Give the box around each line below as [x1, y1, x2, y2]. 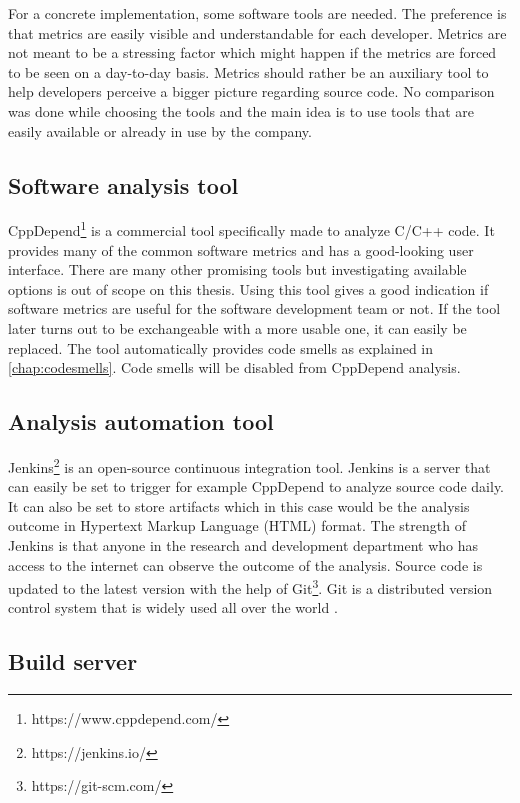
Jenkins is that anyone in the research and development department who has [8, 535, 478, 555]
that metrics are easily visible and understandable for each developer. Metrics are [8, 22, 507, 43]
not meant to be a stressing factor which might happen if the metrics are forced [8, 42, 497, 63]
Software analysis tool [8, 169, 239, 200]
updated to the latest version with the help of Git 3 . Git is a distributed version [8, 575, 493, 598]
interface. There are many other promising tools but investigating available [8, 259, 467, 280]
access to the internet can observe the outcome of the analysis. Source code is [8, 554, 483, 575]
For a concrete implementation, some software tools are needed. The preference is [8, 3, 507, 23]
